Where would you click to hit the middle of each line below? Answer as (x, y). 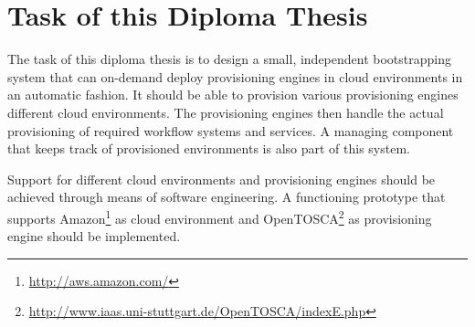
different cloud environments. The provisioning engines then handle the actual (226, 112)
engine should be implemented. (94, 236)
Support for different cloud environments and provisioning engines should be (222, 179)
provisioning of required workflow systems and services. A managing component (231, 130)
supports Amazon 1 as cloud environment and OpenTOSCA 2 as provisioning (220, 216)
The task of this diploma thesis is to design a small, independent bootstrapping (230, 59)
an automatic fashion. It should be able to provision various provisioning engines (233, 95)
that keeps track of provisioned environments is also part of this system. (209, 148)
